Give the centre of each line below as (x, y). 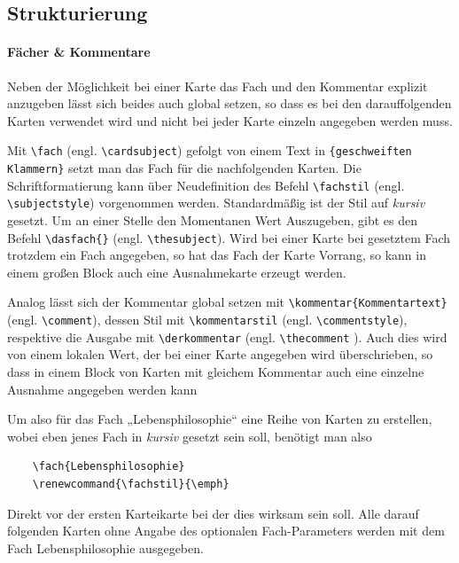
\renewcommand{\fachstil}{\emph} (131, 484)
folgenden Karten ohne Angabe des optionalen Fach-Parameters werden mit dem (226, 531)
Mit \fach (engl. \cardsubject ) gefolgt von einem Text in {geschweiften (210, 150)
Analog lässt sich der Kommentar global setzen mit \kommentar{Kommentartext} (227, 302)
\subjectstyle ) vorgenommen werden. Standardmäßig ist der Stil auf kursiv (216, 203)
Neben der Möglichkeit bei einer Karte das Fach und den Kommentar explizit (218, 86)
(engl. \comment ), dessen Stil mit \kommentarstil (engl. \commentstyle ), (207, 320)
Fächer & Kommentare (79, 52)
